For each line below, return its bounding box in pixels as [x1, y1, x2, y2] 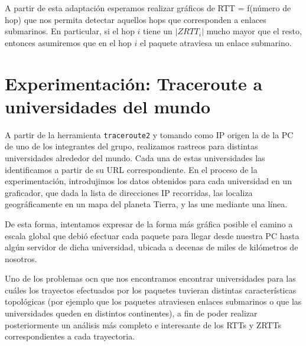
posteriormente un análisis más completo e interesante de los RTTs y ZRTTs [5, 318, 282, 331]
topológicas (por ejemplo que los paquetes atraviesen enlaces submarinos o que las [5, 295, 302, 308]
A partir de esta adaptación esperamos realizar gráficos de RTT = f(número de [5, 2, 291, 14]
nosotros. [5, 252, 37, 265]
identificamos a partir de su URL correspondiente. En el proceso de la [5, 163, 258, 175]
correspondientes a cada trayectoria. [5, 330, 135, 342]
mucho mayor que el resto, [206, 25, 302, 37]
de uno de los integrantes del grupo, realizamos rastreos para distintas [5, 140, 258, 152]
